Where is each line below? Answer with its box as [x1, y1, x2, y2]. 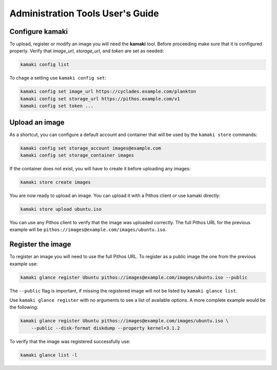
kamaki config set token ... [20, 103, 94, 109]
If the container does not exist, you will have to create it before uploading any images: [9, 166, 191, 172]
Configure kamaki [9, 27, 68, 36]
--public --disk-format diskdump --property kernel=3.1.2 [31, 325, 180, 331]
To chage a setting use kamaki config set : [9, 75, 106, 81]
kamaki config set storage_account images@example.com [20, 145, 161, 151]
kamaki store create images [20, 180, 91, 185]
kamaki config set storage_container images [20, 152, 134, 159]
